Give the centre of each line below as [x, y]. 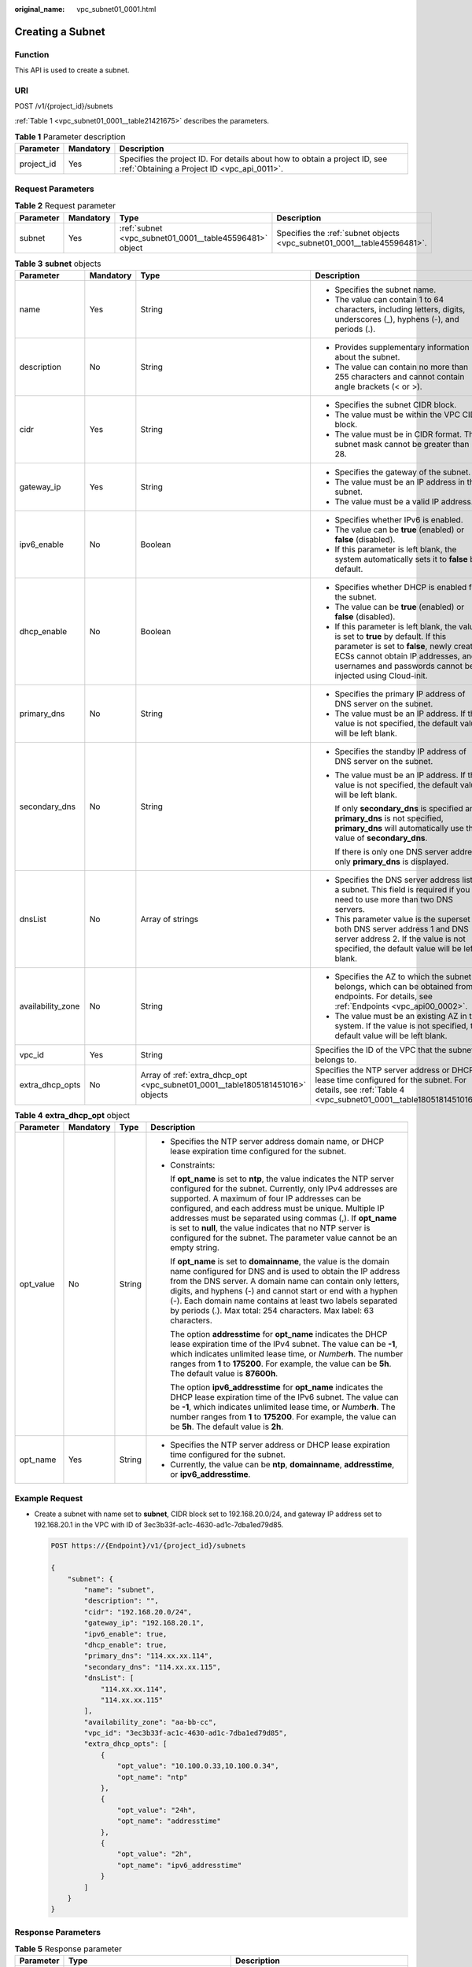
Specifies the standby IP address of [401, 751]
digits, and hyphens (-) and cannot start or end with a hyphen [284, 1291]
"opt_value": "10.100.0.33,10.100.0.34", [198, 1766]
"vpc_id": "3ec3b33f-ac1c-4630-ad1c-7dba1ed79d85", [186, 1733]
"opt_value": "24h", [157, 1810]
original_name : [40, 9]
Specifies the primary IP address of [400, 694]
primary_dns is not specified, [389, 818]
